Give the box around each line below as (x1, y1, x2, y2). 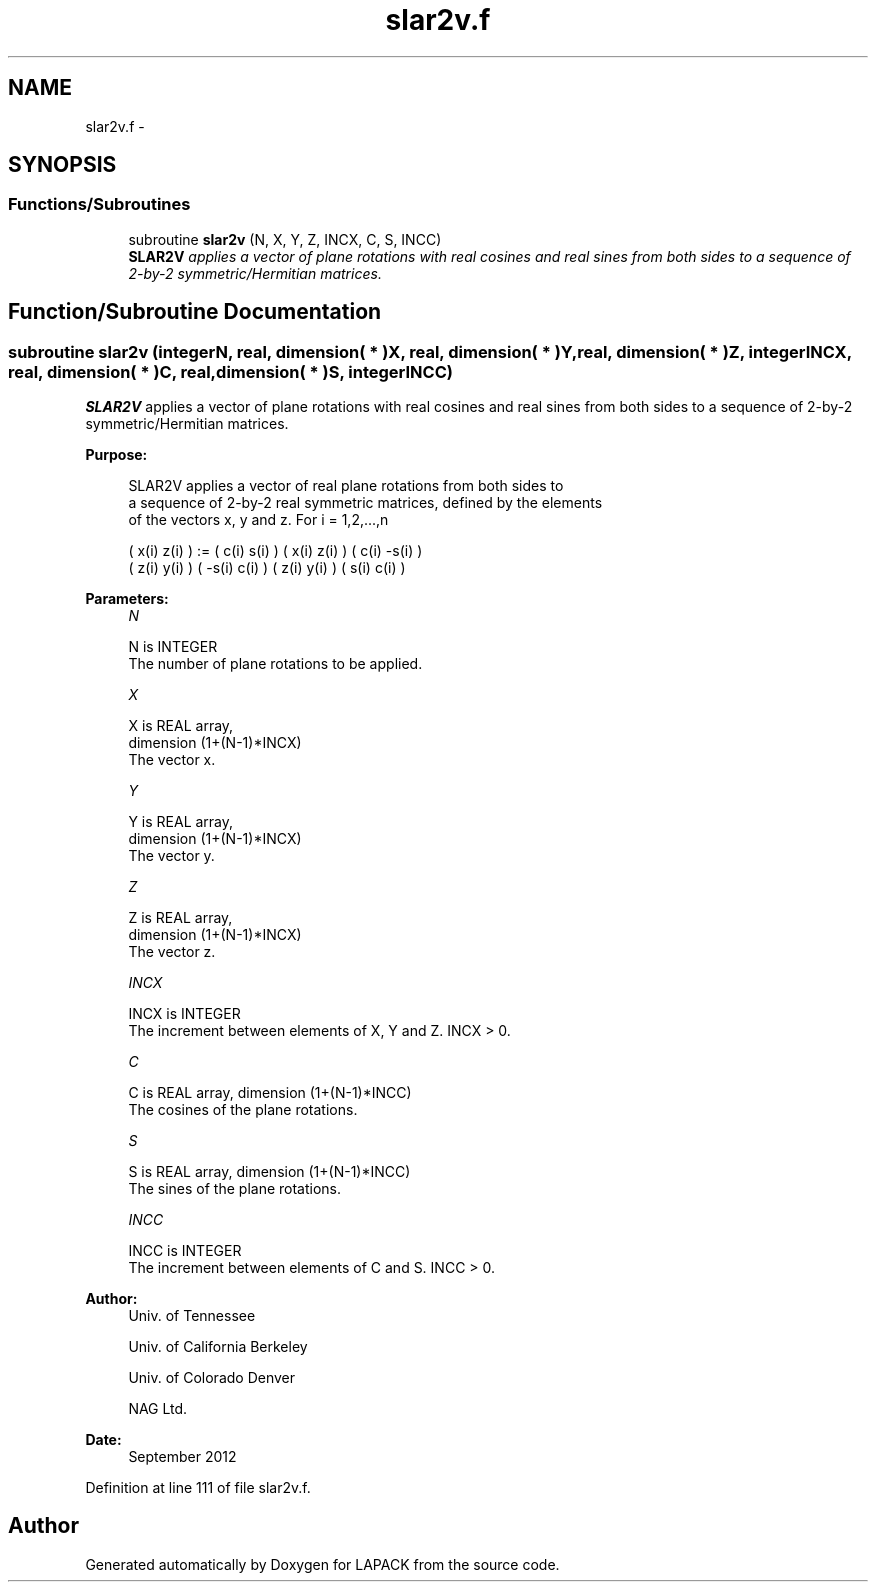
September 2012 (128, 1448, 237, 1466)
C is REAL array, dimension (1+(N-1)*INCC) (128, 1084, 412, 1102)
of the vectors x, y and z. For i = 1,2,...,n (128, 511, 389, 529)
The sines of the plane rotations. (128, 1180, 342, 1198)
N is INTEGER (128, 638, 218, 656)
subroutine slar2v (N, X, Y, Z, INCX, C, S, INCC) (128, 230, 442, 248)
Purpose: (85, 446, 148, 464)
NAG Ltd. (128, 1400, 188, 1418)
